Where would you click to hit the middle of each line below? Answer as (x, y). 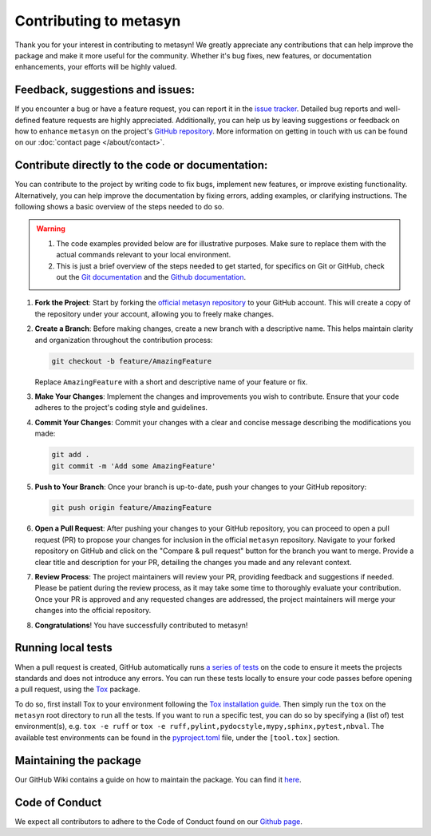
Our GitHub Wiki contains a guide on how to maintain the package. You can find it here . (158, 779)
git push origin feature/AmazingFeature (131, 508)
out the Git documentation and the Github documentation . (151, 277)
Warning (51, 229)
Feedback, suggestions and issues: (105, 90)
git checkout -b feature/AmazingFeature (131, 361)
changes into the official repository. (93, 611)
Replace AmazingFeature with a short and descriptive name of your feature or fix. (171, 382)
